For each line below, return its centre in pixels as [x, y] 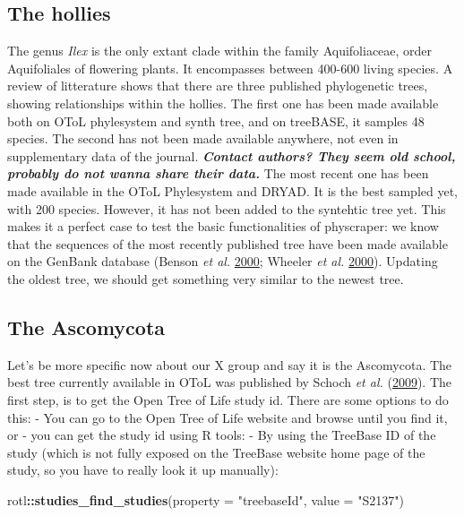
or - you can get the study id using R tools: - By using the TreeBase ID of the [222, 435]
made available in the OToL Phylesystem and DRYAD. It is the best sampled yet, [232, 190]
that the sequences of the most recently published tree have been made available [228, 243]
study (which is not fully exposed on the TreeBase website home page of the [216, 452]
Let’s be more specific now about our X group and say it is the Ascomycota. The [230, 364]
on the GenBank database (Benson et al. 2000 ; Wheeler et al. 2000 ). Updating [223, 261]
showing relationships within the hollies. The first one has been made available [223, 103]
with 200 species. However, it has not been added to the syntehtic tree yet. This [227, 208]
